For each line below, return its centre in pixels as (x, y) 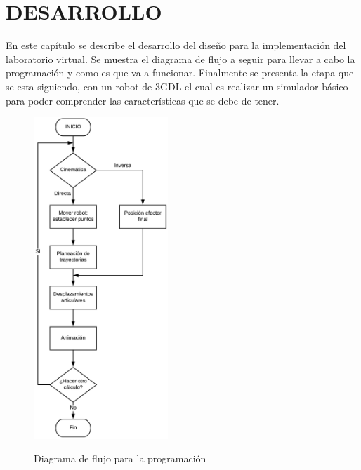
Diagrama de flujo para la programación (120, 458)
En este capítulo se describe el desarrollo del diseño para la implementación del (176, 45)
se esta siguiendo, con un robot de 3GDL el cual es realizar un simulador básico (177, 86)
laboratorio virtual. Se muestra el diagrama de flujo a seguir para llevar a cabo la (180, 59)
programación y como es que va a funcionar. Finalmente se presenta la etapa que (180, 73)
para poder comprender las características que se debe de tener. (143, 100)
